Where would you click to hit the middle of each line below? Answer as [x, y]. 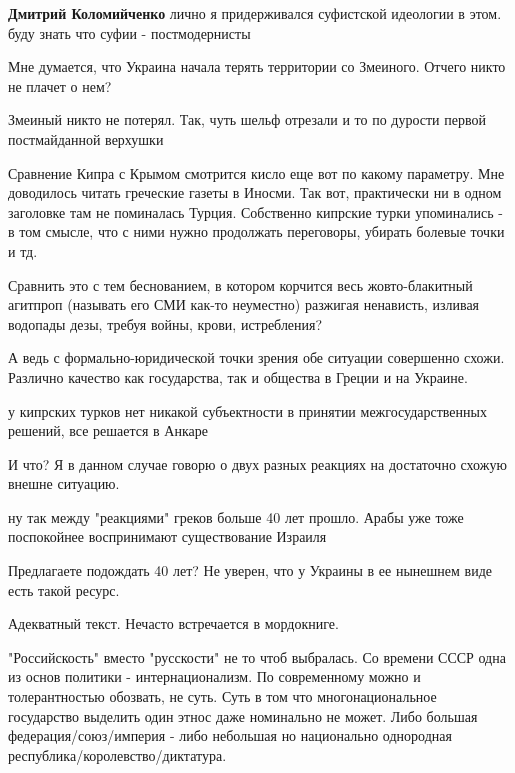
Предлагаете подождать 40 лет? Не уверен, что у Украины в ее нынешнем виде [250, 570]
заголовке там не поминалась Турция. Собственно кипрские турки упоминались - [256, 211]
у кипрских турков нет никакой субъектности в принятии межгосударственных [247, 410]
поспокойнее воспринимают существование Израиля [167, 536]
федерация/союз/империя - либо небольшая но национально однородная [230, 735]
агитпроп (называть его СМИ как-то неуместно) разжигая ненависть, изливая [244, 304]
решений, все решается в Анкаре [108, 430]
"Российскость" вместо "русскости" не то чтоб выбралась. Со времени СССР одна [257, 656]
